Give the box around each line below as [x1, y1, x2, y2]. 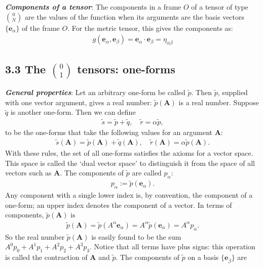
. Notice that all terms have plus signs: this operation [90, 241, 255, 252]
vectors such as [5, 167, 52, 178]
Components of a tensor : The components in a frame [5, 2, 181, 12]
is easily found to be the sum [91, 231, 181, 242]
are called [132, 167, 162, 178]
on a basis [187, 251, 219, 262]
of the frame [22, 22, 60, 33]
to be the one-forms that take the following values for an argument [5, 127, 212, 138]
